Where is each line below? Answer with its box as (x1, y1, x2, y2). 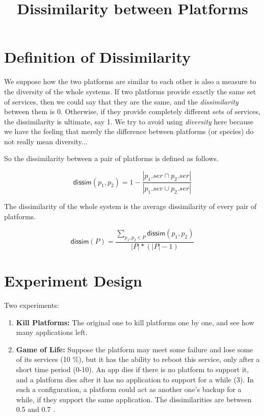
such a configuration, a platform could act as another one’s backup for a (16, 384, 242, 395)
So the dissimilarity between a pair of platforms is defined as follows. (4, 153, 219, 164)
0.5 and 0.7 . (16, 404, 56, 414)
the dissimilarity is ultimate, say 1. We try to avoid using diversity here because (4, 116, 253, 126)
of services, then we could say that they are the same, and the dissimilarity (4, 96, 239, 107)
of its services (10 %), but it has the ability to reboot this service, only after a (16, 354, 260, 365)
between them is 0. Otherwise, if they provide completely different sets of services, (4, 106, 260, 117)
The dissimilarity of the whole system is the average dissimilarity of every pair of (4, 200, 257, 211)
